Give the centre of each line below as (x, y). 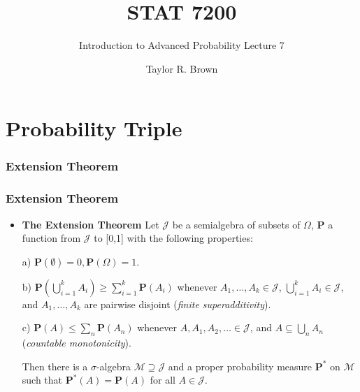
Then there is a (55, 366)
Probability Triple (94, 128)
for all (163, 380)
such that (42, 380)
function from (51, 238)
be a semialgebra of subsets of (236, 224)
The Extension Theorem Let (91, 224)
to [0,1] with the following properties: (173, 238)
